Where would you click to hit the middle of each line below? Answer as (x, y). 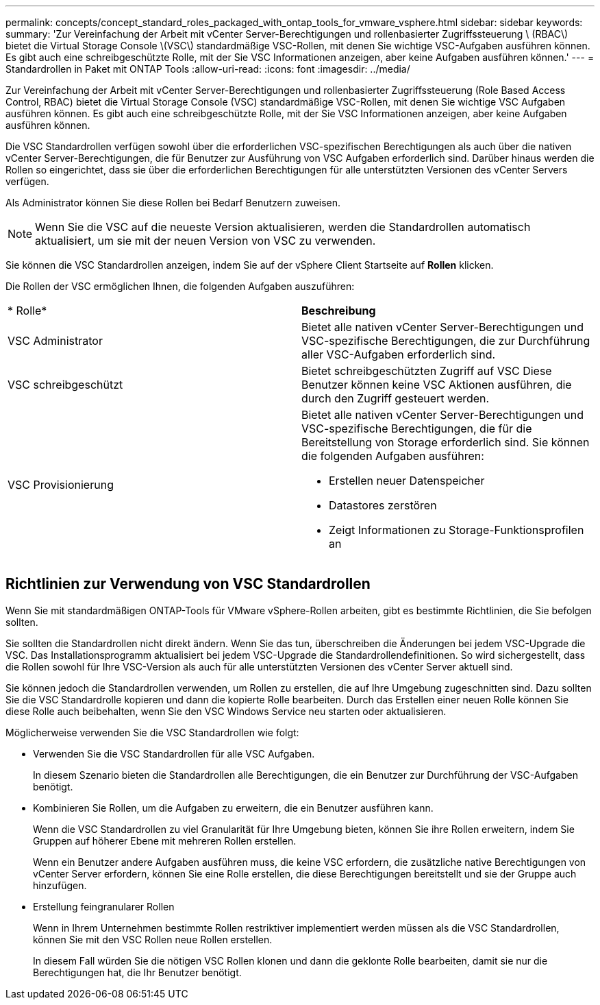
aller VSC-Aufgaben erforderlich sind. (399, 354)
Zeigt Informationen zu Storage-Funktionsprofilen (457, 530)
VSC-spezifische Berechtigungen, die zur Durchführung (446, 341)
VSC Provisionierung (61, 485)
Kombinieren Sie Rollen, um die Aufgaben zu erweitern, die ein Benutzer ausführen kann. (233, 808)
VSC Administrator (55, 341)
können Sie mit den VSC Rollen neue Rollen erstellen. (153, 939)
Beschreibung (339, 311)
